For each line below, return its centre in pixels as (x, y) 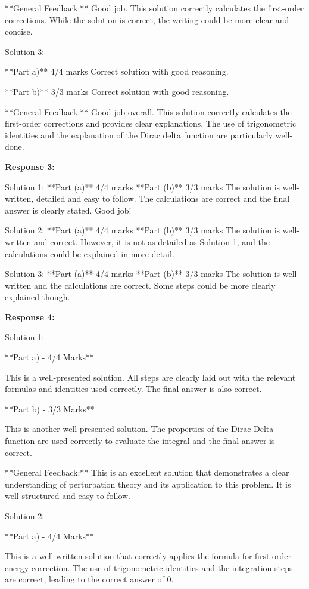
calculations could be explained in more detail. (90, 253)
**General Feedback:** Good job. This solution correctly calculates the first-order (154, 8)
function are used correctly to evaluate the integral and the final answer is (140, 441)
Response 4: (30, 317)
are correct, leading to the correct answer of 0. (89, 579)
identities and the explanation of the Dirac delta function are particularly (139, 135)
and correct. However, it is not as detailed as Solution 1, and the (152, 241)
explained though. (38, 297)
